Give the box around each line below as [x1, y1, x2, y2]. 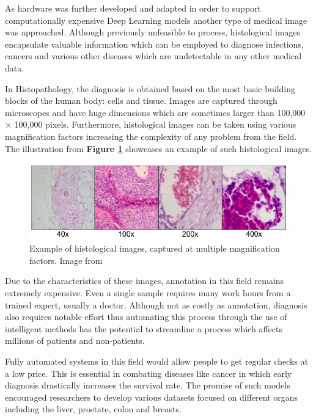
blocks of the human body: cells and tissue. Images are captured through [5, 94, 277, 107]
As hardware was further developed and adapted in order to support [5, 2, 261, 14]
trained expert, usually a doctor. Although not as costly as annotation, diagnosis [5, 298, 307, 311]
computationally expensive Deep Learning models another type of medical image [5, 13, 307, 26]
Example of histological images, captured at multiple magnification [29, 242, 280, 255]
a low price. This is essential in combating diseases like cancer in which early [5, 366, 292, 379]
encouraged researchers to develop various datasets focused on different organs [5, 390, 298, 403]
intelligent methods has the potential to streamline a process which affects [5, 322, 282, 335]
